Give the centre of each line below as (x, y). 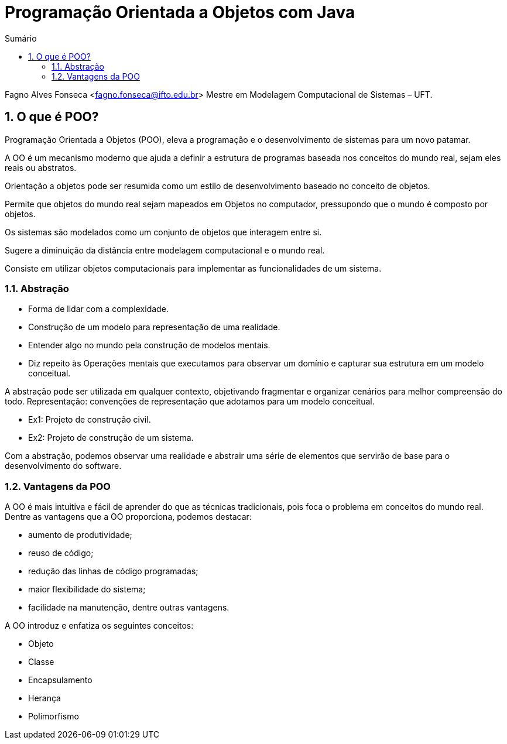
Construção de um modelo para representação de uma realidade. (154, 327)
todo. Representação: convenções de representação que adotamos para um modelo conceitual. (190, 402)
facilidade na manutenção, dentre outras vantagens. (129, 608)
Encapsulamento (60, 680)
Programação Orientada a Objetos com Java (180, 12)
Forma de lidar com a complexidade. (98, 309)
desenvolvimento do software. (63, 466)
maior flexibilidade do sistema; (87, 589)
